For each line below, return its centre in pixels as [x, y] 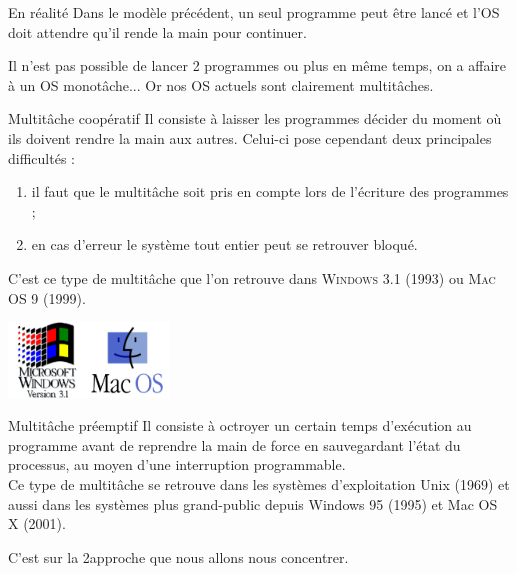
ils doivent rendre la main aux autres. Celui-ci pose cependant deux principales [250, 137]
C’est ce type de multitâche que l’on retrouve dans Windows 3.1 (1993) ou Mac [252, 277]
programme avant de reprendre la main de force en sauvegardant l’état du [234, 444]
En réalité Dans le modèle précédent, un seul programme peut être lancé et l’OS [254, 12]
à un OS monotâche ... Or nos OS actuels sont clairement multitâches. [221, 84]
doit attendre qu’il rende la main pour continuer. [157, 31]
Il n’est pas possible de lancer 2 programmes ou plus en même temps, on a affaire [257, 65]
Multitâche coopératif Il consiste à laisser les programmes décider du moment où [255, 118]
